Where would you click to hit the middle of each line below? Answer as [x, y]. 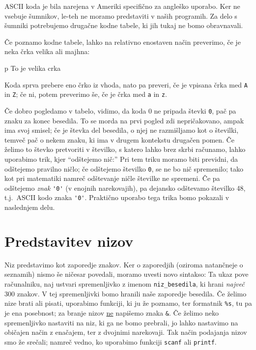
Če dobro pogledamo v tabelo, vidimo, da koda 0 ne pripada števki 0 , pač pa [120, 110]
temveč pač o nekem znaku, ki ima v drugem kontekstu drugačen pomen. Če [119, 139]
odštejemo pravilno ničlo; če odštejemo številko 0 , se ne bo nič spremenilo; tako [124, 168]
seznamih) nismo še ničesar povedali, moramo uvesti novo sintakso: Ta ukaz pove [127, 274]
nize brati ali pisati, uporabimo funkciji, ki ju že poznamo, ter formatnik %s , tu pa [128, 303]
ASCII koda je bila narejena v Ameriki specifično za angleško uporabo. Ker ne [122, 6]
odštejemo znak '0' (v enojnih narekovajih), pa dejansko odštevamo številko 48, [125, 188]
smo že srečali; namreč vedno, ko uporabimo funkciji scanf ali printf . [111, 341]
